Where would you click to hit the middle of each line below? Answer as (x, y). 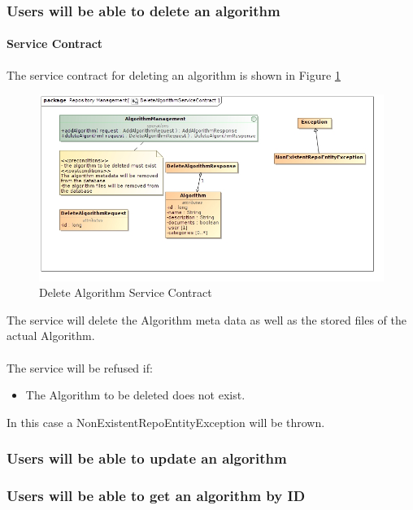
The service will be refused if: (80, 367)
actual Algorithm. (51, 336)
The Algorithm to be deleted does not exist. (135, 395)
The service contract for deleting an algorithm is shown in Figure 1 (174, 74)
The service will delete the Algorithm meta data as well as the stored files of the (206, 319)
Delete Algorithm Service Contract (126, 292)
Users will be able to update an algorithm (147, 458)
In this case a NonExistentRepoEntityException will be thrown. (166, 422)
